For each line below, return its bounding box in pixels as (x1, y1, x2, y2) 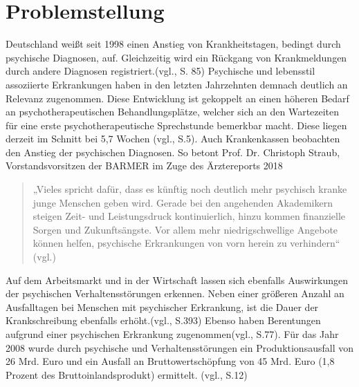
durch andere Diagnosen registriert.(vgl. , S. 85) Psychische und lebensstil (6, 64, 315, 78)
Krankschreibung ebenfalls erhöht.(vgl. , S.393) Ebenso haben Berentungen (6, 313, 321, 328)
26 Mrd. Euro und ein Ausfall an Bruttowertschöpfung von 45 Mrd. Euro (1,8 (6, 354, 335, 368)
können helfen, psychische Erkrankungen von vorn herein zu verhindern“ (33, 236, 340, 250)
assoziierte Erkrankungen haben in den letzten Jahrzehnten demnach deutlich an (6, 77, 348, 91)
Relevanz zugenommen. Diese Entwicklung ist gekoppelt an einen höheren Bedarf (6, 91, 349, 105)
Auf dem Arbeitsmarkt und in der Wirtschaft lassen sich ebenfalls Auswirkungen (6, 272, 349, 287)
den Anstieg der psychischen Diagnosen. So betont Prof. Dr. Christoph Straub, (6, 144, 340, 159)
